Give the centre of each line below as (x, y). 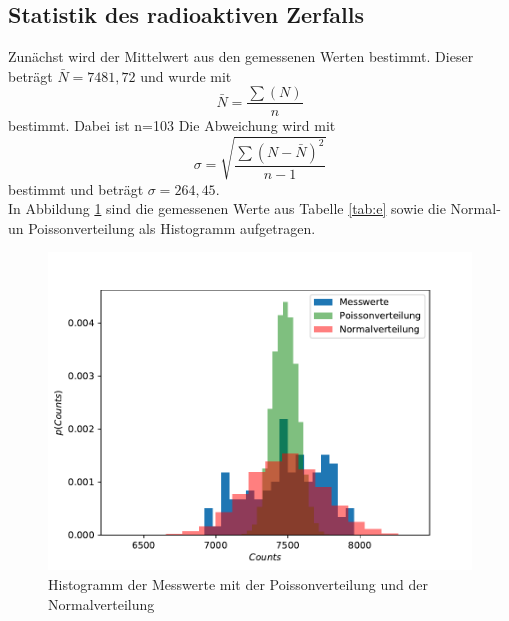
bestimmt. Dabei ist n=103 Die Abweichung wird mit (172, 125)
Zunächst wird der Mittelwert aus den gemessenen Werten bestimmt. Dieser (241, 56)
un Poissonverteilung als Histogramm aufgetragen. (162, 227)
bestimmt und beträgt (76, 188)
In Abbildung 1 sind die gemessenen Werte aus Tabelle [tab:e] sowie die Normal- (254, 208)
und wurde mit (186, 75)
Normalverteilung (101, 603)
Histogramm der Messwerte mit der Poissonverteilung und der (238, 583)
